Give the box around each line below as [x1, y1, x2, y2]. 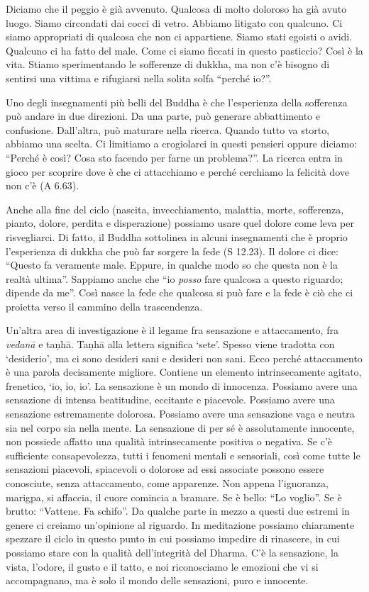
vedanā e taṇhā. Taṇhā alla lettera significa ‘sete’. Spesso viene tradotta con [6, 337, 335, 352]
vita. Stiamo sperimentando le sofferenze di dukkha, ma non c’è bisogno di [6, 57, 330, 72]
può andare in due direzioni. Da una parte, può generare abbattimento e [6, 108, 320, 123]
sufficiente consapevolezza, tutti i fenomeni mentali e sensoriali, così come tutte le [6, 447, 360, 462]
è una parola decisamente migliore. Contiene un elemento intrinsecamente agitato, [6, 364, 362, 379]
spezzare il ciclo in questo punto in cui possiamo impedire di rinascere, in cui [6, 531, 340, 546]
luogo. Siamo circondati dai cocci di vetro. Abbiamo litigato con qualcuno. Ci [6, 15, 343, 30]
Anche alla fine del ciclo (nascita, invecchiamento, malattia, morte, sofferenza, [6, 201, 344, 216]
